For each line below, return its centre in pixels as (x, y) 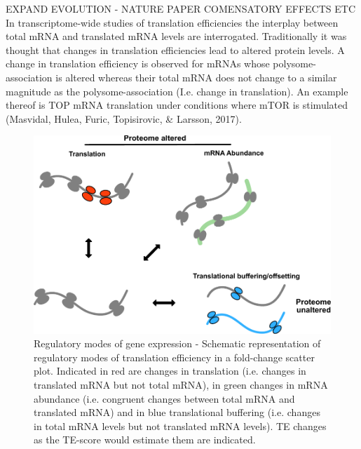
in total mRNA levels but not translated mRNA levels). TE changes (180, 425)
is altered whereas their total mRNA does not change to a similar (196, 77)
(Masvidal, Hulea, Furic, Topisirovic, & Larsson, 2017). (124, 118)
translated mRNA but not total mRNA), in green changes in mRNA (181, 384)
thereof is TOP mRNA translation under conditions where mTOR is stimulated (177, 105)
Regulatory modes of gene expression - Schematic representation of (177, 343)
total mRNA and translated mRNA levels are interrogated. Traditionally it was (176, 36)
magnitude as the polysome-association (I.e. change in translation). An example (177, 91)
